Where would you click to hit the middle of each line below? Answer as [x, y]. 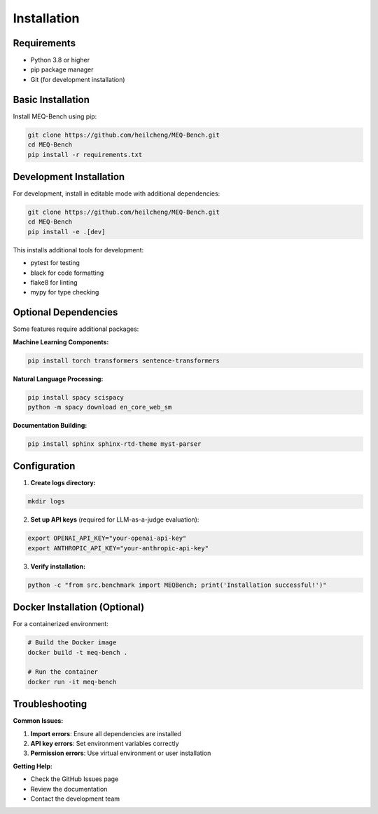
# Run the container [63, 672]
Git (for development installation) [78, 79]
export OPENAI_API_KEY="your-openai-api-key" [107, 538]
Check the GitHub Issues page [75, 779]
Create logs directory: [63, 483]
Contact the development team [75, 799]
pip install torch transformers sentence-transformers [124, 360]
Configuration [44, 466]
